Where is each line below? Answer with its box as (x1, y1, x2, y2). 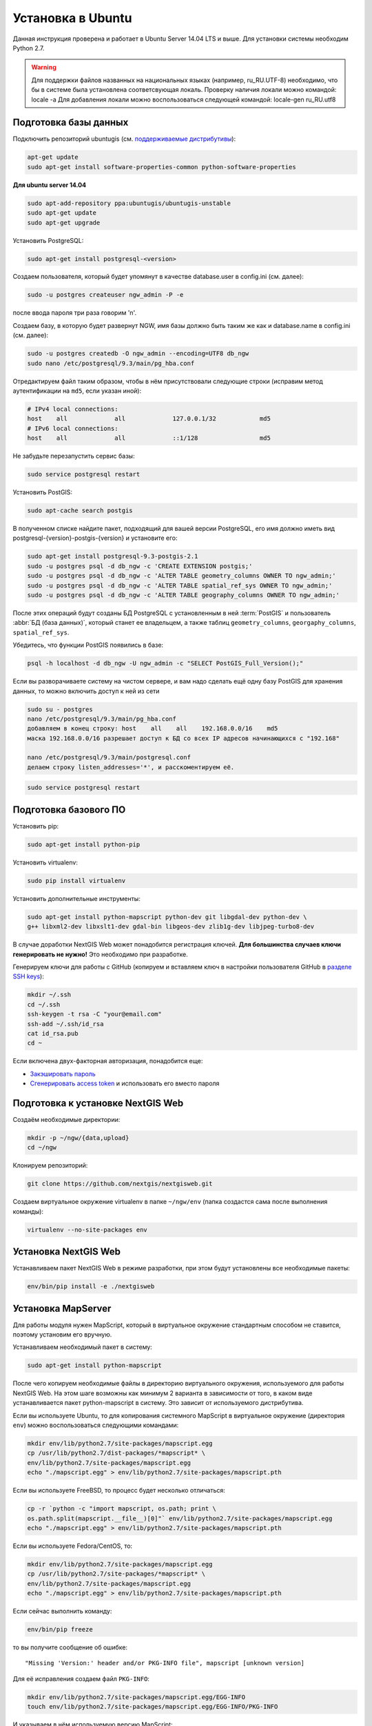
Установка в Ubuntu (12, 10, 132, 26)
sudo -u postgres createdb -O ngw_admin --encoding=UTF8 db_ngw (27, 349, 249, 358)
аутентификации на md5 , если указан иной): (12, 387, 141, 395)
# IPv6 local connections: (27, 425, 118, 432)
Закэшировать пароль (30, 1069, 96, 1078)
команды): (12, 1207, 44, 1215)
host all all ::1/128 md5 (27, 434, 271, 442)
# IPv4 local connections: (27, 405, 118, 413)
